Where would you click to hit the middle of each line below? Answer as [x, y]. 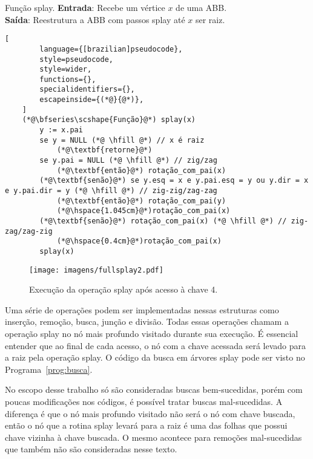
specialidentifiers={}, [87, 90]
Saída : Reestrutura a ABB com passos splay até [95, 19]
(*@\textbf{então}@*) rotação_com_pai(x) [141, 170]
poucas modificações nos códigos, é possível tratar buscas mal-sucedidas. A [144, 402]
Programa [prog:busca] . [49, 369]
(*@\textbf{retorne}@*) [104, 150]
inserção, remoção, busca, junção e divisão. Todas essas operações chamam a [147, 321]
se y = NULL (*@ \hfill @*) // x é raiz [122, 140]
